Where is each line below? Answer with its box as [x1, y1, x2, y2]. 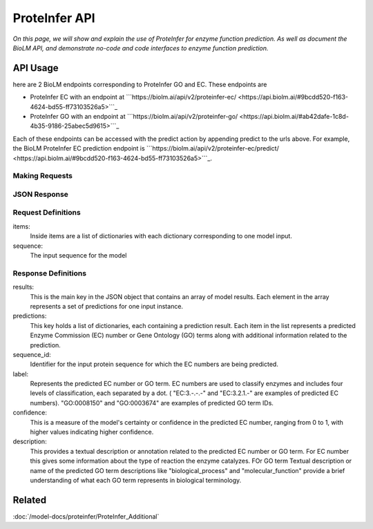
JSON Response [12, 189, 69, 199]
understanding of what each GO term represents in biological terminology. [30, 476, 242, 484]
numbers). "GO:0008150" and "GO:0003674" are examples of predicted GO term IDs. [30, 398, 274, 407]
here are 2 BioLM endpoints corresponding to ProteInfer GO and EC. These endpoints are [12, 80, 267, 88]
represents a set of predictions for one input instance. [30, 302, 183, 310]
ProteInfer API [12, 10, 96, 26]
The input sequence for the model [30, 251, 127, 260]
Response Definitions [12, 268, 86, 278]
